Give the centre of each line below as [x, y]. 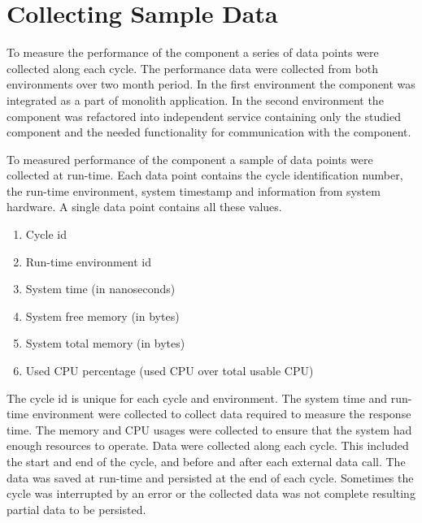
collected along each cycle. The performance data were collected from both [193, 68]
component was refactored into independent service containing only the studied [204, 116]
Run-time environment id [89, 261]
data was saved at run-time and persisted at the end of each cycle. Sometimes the [210, 477]
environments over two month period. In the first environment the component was [211, 84]
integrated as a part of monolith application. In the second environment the [195, 99]
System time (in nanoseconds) [100, 289]
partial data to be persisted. [76, 509]
